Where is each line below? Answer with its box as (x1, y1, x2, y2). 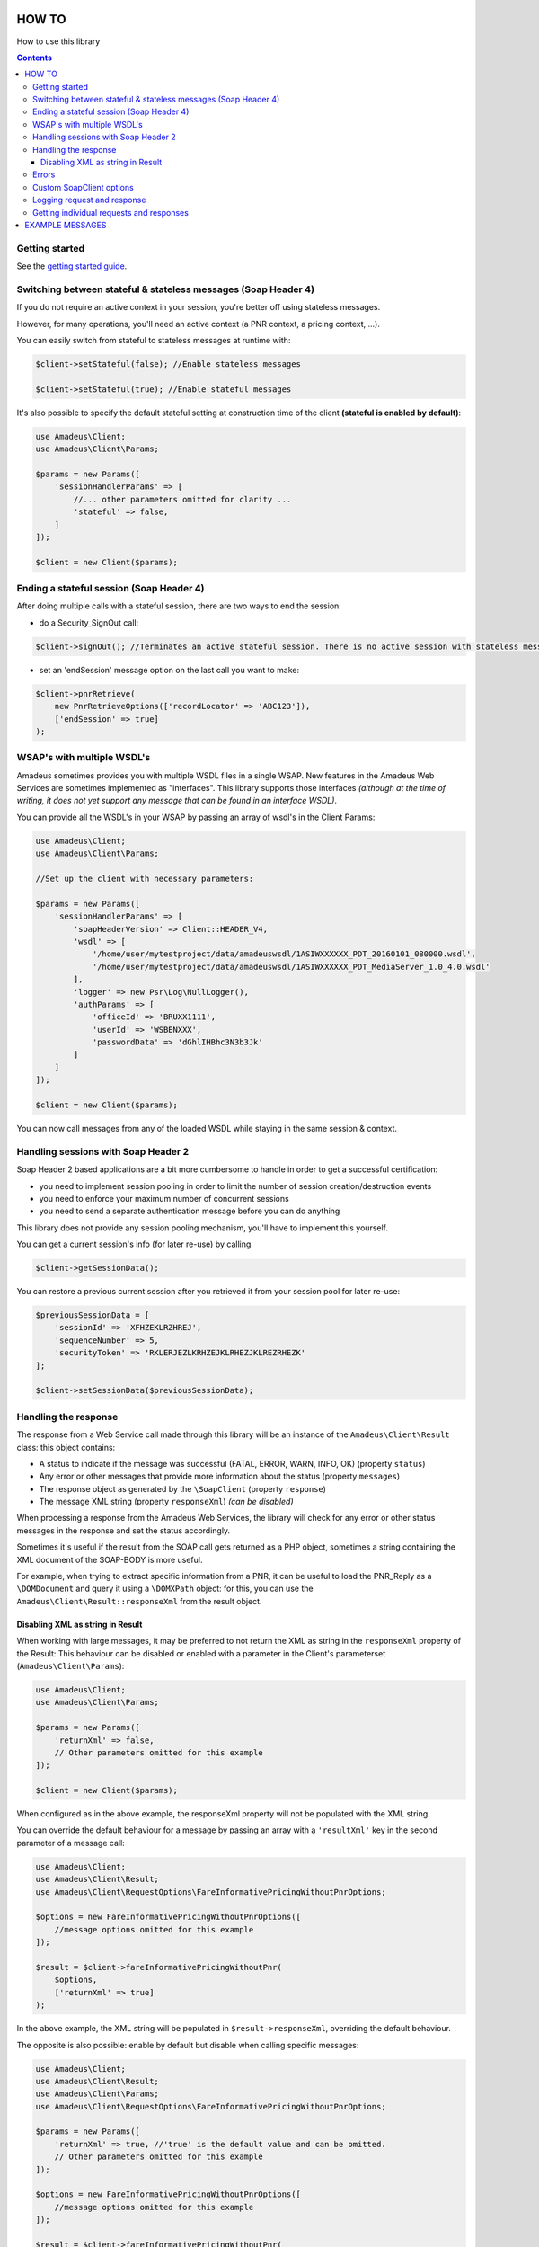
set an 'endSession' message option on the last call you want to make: (39, 664, 300, 675)
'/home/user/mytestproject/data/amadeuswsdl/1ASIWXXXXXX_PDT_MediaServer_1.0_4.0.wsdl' (92, 962, 490, 972)
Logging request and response (32, 194, 146, 206)
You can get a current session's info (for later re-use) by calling (16, 1239, 252, 1249)
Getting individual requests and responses (32, 207, 189, 218)
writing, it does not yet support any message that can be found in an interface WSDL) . (16, 795, 337, 806)
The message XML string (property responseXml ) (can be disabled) (39, 1497, 294, 1507)
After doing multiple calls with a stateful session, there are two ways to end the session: (16, 600, 341, 611)
